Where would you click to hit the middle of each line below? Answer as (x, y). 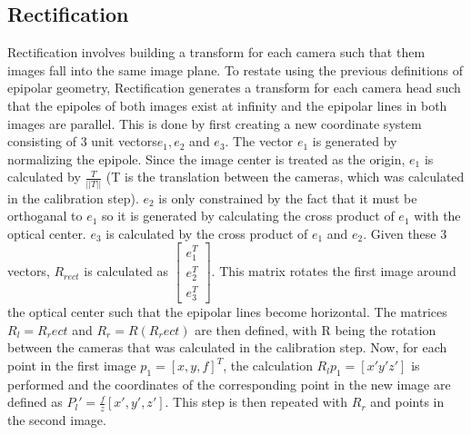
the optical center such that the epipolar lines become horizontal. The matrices (227, 312)
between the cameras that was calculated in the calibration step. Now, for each (227, 347)
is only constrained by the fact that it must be (288, 198)
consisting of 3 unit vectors (82, 141)
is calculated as (126, 271)
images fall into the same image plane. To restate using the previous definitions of (235, 69)
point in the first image (72, 366)
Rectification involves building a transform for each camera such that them (216, 52)
